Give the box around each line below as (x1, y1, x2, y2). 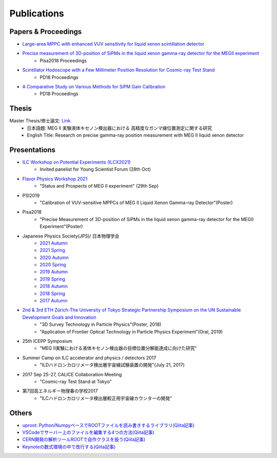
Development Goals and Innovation (22, 314, 97, 320)
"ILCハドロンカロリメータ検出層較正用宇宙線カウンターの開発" (39, 395, 172, 401)
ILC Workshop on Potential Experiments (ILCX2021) (22, 159, 131, 165)
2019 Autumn (39, 269, 68, 275)
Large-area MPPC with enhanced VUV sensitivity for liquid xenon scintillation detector (22, 41, 205, 47)
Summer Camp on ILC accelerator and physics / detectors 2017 (22, 355, 156, 361)
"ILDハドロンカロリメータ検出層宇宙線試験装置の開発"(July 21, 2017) (39, 362, 185, 368)
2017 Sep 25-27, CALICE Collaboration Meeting (22, 371, 122, 377)
